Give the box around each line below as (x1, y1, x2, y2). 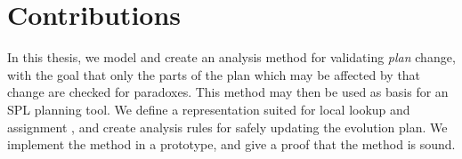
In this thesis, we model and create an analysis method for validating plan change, (7, 48, 456, 67)
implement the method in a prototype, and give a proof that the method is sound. (7, 135, 456, 154)
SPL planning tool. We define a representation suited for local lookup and (7, 99, 410, 118)
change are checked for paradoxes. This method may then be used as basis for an (7, 83, 449, 101)
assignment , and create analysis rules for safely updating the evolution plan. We (7, 117, 448, 136)
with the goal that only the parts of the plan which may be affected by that (7, 65, 421, 83)
